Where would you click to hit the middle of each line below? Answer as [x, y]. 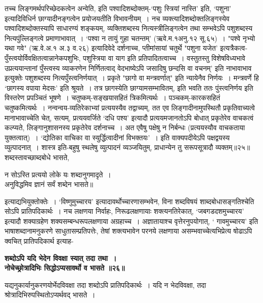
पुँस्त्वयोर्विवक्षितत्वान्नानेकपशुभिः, [43, 58]
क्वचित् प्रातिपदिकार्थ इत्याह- [39, 241]
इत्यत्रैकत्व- [234, 48]
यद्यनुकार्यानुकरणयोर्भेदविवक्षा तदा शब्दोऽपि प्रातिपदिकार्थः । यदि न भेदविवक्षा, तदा [105, 285]
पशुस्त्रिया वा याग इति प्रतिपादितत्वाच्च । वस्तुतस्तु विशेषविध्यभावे [164, 58]
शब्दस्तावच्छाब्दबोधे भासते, [37, 157]
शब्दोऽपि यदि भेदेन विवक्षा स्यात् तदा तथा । [61, 258]
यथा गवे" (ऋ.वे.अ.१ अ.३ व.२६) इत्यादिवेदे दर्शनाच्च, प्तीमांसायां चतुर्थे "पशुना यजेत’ [111, 48]
